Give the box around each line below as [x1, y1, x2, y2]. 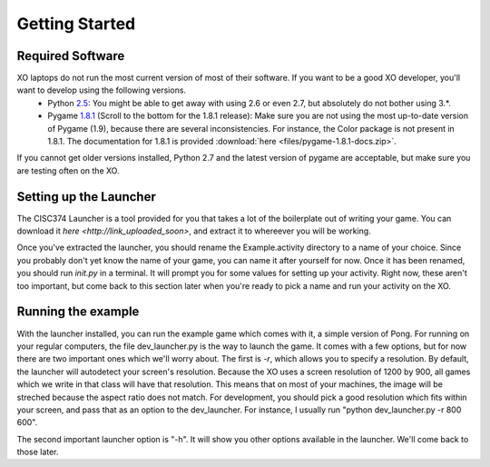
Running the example [16, 304, 140, 320]
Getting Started [16, 14, 136, 34]
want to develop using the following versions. [16, 84, 186, 95]
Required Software [16, 48, 125, 64]
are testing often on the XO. [16, 164, 120, 176]
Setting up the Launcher [16, 189, 156, 204]
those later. [16, 446, 59, 458]
